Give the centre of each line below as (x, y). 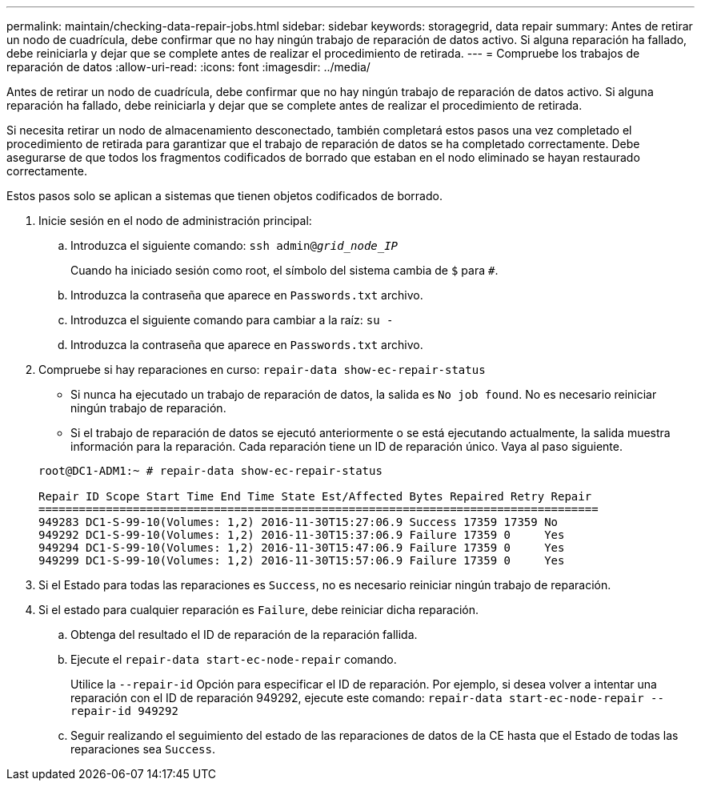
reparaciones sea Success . (143, 749)
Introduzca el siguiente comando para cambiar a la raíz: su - (232, 320)
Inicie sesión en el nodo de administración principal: (175, 221)
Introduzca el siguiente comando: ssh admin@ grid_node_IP (234, 245)
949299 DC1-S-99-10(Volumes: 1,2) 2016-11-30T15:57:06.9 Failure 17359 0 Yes (302, 560)
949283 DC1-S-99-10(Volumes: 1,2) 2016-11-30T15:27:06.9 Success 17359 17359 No (298, 522)
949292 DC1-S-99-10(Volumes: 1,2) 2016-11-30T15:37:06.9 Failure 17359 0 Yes (302, 535)
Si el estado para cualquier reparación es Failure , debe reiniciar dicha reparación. (259, 610)
